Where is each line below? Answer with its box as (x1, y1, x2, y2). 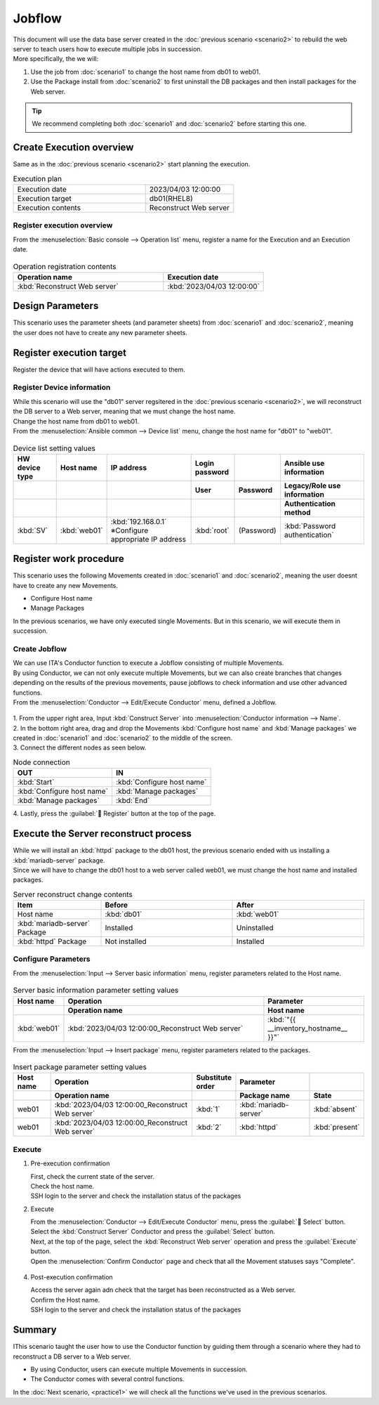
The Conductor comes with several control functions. (30, 1375, 185, 1383)
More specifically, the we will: (13, 55, 99, 63)
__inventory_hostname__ (267, 1023, 347, 1033)
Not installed (105, 936, 147, 946)
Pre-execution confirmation (30, 1159, 110, 1168)
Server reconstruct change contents (13, 889, 133, 899)
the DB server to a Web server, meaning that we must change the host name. (13, 407, 236, 416)
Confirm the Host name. (30, 1295, 100, 1304)
